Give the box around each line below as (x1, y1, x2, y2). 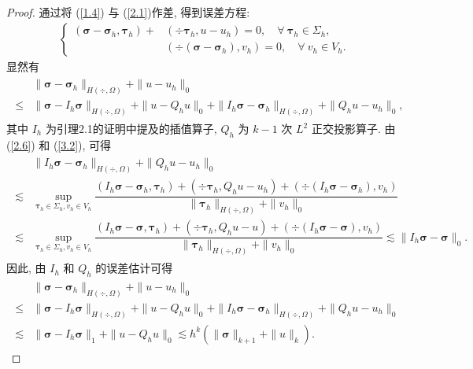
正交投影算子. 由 (311, 120, 396, 137)
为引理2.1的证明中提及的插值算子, (45, 120, 217, 137)
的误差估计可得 (95, 260, 173, 276)
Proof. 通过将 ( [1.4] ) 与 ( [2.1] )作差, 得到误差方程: (6, 4, 250, 20)
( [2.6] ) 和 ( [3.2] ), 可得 (6, 136, 112, 153)
